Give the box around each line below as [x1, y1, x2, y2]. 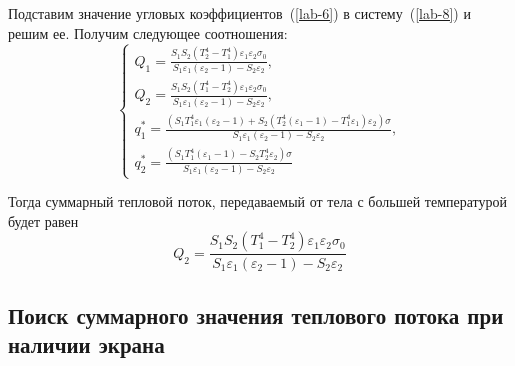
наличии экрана [8, 329, 165, 360]
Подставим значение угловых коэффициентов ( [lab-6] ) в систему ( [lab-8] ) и [8, 3, 471, 23]
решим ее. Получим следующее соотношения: [8, 22, 288, 43]
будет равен [8, 210, 79, 231]
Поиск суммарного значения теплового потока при [8, 299, 504, 330]
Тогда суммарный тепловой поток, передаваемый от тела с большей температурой [8, 191, 507, 212]
